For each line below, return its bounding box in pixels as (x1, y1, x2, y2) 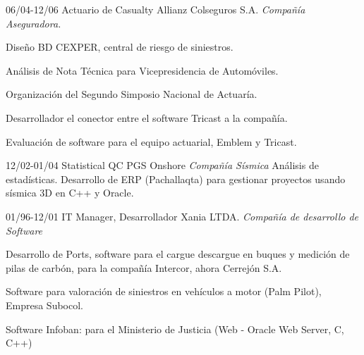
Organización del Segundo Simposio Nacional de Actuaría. (6, 87, 257, 101)
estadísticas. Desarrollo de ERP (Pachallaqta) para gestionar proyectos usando (6, 171, 346, 186)
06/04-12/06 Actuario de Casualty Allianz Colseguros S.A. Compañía (6, 2, 305, 16)
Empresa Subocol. (6, 297, 83, 312)
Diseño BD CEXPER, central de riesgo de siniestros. (6, 39, 233, 54)
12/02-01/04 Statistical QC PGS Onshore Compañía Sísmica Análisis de (6, 158, 319, 173)
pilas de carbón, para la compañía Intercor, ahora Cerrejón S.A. (6, 260, 282, 275)
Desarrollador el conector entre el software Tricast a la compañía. (6, 110, 288, 125)
